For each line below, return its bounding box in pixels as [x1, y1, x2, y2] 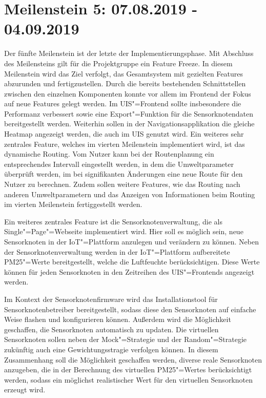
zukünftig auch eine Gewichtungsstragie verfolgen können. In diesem [4, 344, 218, 354]
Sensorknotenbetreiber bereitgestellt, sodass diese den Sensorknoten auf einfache [4, 304, 256, 314]
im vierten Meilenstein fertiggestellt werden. [4, 199, 142, 210]
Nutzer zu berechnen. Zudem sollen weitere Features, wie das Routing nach [4, 179, 240, 189]
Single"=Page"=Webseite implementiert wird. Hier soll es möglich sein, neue [4, 226, 243, 237]
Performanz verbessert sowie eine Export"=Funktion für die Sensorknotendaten [4, 108, 253, 119]
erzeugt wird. [4, 384, 46, 395]
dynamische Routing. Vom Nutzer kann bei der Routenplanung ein [4, 148, 214, 159]
